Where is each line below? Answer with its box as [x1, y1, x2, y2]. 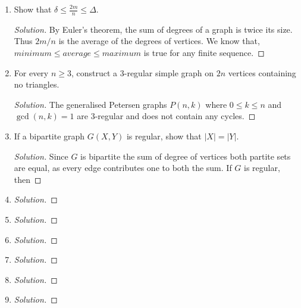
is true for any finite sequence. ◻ [143, 46, 265, 59]
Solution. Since [14, 150, 68, 162]
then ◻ [14, 173, 42, 185]
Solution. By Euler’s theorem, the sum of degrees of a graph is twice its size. [14, 23, 293, 35]
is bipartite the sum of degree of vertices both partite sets [80, 150, 291, 162]
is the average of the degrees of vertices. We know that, [58, 35, 260, 47]
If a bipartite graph [14, 129, 85, 142]
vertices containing [228, 66, 296, 79]
